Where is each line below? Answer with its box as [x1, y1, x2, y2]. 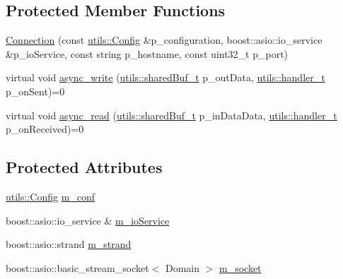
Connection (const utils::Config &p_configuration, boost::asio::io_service [6, 32, 322, 47]
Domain [165, 260, 199, 275]
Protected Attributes [6, 156, 163, 178]
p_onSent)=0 [6, 83, 65, 98]
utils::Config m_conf [6, 189, 95, 203]
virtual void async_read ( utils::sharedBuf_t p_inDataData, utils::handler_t [6, 107, 337, 122]
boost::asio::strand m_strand [6, 237, 132, 251]
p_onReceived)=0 [6, 121, 84, 136]
